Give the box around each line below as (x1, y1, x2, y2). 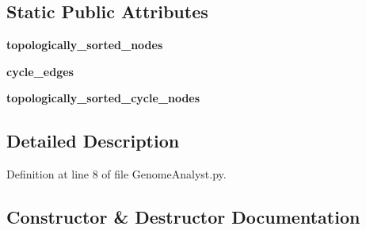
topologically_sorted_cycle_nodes (6, 90, 200, 106)
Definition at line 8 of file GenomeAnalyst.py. (6, 166, 227, 182)
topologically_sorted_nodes (6, 36, 163, 53)
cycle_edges (6, 63, 74, 79)
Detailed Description (6, 128, 180, 153)
